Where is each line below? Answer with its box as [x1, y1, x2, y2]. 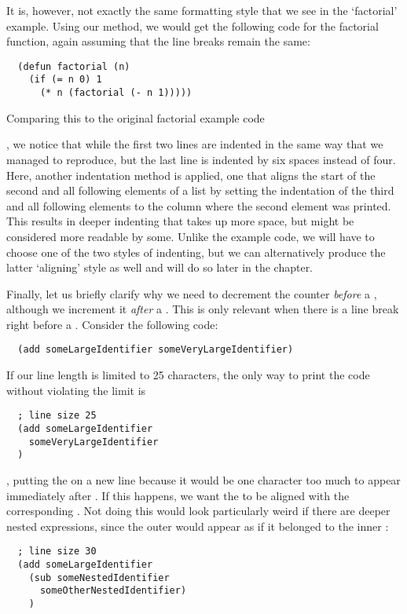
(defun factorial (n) [17, 60, 130, 72]
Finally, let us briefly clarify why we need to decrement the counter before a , [6, 285, 377, 302]
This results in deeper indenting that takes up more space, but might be [6, 213, 354, 229]
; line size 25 [17, 410, 97, 422]
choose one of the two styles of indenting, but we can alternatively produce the [6, 243, 386, 260]
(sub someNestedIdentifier [28, 572, 170, 583]
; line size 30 [17, 546, 97, 557]
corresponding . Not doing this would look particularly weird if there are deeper [6, 503, 390, 519]
